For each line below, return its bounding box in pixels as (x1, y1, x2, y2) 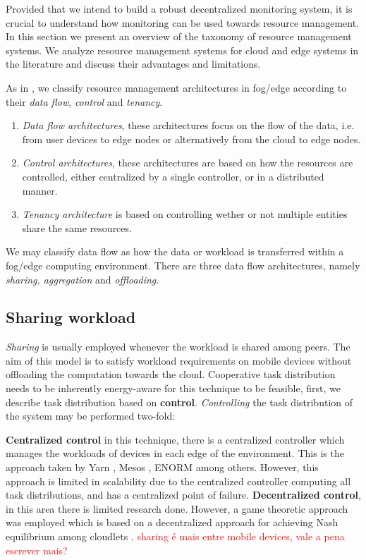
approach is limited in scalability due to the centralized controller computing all (6, 473, 351, 488)
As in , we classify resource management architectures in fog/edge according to (6, 80, 347, 95)
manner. (22, 183, 58, 197)
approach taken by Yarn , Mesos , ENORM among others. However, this (6, 460, 319, 475)
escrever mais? (6, 542, 68, 557)
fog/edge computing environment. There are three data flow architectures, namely (6, 257, 360, 272)
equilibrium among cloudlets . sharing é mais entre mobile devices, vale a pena (6, 529, 345, 544)
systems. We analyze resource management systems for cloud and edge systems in (6, 42, 359, 57)
